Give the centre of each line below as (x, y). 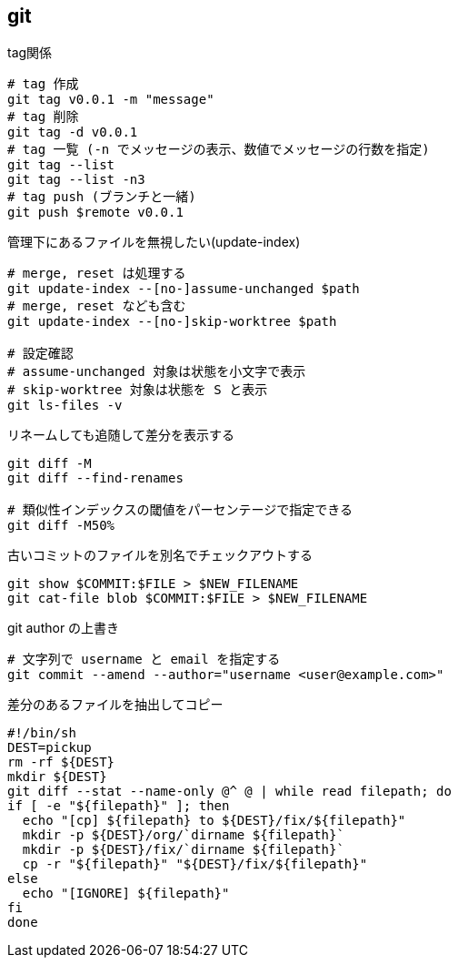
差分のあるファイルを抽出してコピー (115, 705)
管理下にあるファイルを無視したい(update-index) (154, 242)
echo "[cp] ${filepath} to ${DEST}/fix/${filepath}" (214, 821)
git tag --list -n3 (76, 180)
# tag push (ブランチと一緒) (102, 197)
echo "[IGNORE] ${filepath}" (126, 894)
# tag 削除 (43, 117)
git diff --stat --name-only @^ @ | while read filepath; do (229, 792)
